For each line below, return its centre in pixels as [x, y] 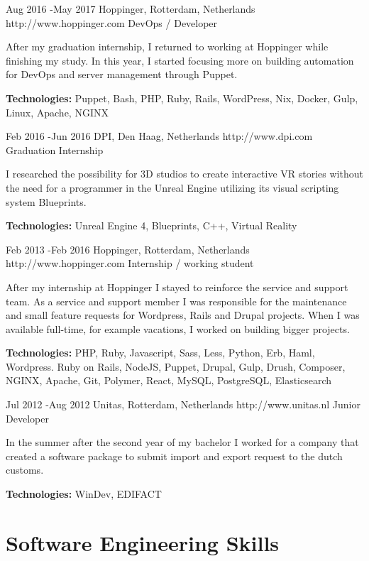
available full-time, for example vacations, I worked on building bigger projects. [178, 328]
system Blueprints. [46, 201]
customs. [25, 470]
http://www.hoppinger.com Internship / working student [130, 263]
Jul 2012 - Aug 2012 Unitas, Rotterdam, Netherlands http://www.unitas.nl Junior [183, 404]
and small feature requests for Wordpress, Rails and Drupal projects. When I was [183, 315]
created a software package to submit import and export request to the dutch [174, 456]
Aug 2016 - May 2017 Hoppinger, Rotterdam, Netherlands [131, 9]
